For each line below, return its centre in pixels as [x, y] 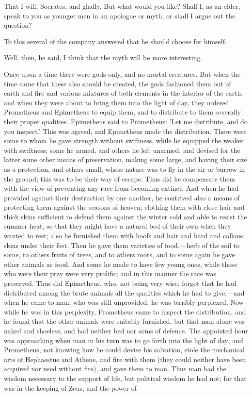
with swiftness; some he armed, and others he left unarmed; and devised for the [122, 150]
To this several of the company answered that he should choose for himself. [115, 41]
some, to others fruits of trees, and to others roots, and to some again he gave [119, 255]
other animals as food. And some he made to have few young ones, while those [121, 264]
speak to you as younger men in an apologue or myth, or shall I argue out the [120, 15]
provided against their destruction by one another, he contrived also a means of [122, 197]
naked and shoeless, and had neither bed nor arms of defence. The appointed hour [126, 330]
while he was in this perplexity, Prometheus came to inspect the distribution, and [125, 311]
